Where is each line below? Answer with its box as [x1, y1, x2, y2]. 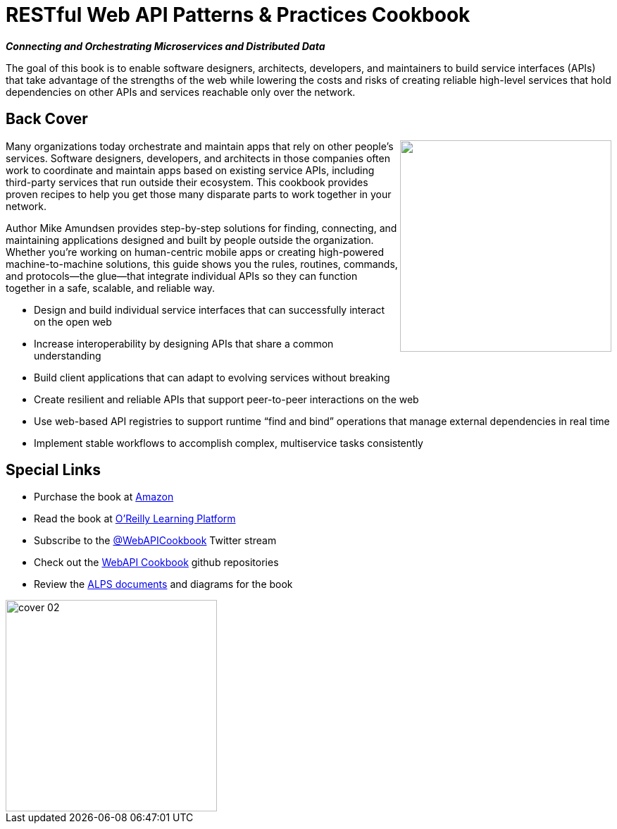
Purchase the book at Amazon [34, 491, 174, 503]
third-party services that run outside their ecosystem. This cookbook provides [6, 176, 368, 188]
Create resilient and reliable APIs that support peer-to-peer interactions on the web [34, 393, 419, 405]
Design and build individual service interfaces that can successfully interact [34, 303, 385, 316]
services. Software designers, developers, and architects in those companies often [6, 152, 390, 164]
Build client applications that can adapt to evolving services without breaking [34, 371, 390, 383]
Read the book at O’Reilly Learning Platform [34, 512, 236, 525]
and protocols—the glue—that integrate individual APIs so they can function [6, 269, 358, 282]
